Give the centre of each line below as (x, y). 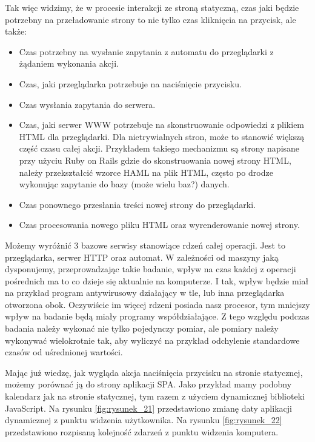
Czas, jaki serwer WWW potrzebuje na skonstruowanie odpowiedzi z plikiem (162, 125)
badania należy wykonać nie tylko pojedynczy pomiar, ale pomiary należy (142, 328)
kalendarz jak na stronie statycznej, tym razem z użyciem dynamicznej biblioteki (155, 396)
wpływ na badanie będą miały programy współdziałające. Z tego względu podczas (157, 316)
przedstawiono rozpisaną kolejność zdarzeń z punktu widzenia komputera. (142, 431)
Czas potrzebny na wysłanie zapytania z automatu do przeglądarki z (146, 51)
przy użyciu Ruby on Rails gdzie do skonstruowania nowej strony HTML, (155, 160)
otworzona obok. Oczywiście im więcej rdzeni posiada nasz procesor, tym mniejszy (157, 304)
